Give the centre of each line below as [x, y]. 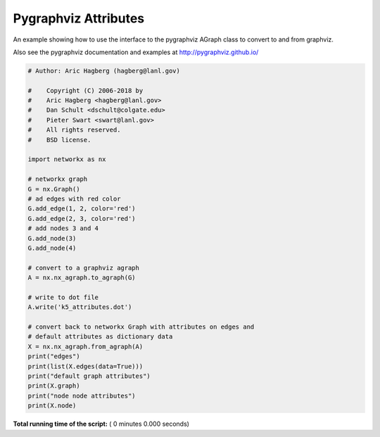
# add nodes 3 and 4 [63, 228]
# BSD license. [59, 140]
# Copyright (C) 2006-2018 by [85, 90]
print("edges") [54, 356]
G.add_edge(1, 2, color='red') [82, 209]
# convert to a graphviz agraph [84, 268]
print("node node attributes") [82, 395]
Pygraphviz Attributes [78, 18]
